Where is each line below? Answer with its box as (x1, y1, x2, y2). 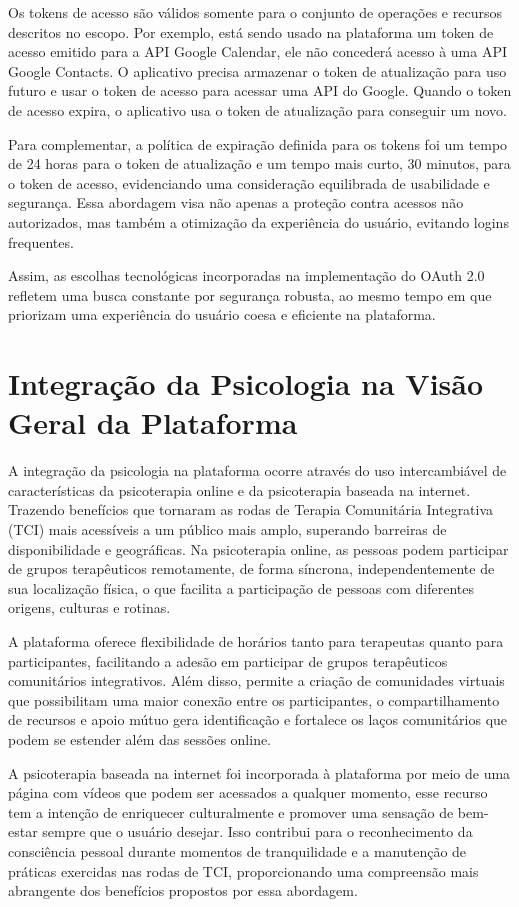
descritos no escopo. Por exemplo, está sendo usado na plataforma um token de (8, 21, 494, 42)
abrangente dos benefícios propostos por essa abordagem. (8, 880, 358, 901)
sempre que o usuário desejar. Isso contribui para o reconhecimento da (42, 821, 473, 842)
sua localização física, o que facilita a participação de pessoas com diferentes (8, 577, 474, 598)
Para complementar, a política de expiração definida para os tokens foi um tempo (8, 133, 508, 154)
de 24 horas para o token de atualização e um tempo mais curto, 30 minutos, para (8, 153, 511, 174)
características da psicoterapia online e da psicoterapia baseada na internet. (8, 479, 471, 500)
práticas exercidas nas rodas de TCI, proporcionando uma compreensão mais (8, 860, 479, 881)
